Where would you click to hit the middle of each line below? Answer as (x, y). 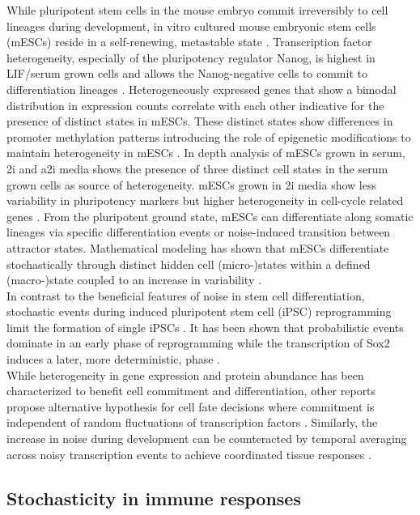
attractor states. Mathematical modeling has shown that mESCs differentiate (198, 247)
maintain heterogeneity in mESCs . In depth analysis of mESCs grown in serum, (206, 153)
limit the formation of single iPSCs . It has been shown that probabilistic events (205, 327)
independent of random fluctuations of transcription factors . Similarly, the (192, 422)
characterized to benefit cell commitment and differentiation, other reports (191, 391)
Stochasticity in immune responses (154, 498)
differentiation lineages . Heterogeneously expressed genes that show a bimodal (202, 89)
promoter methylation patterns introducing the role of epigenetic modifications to (209, 136)
